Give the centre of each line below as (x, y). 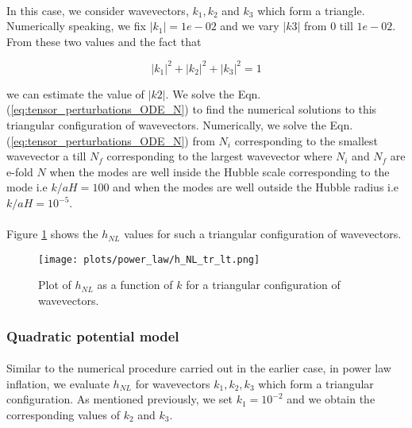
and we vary (250, 26)
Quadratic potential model (93, 335)
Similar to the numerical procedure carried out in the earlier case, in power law (199, 368)
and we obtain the (331, 399)
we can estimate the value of (75, 93)
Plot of (55, 285)
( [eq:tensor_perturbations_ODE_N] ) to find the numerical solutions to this (192, 109)
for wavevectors (173, 383)
